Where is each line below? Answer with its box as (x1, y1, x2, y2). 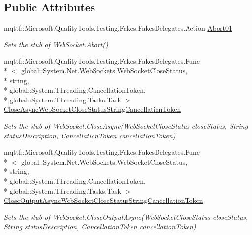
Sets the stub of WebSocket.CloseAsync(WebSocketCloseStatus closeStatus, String (4, 120, 248, 131)
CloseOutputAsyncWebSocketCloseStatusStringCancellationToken (4, 195, 203, 205)
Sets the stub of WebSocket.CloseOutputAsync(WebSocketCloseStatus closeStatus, (4, 211, 248, 222)
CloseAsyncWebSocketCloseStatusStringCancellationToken (4, 104, 181, 114)
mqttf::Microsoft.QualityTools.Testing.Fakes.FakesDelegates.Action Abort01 (4, 23, 232, 33)
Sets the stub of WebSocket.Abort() (4, 39, 108, 49)
